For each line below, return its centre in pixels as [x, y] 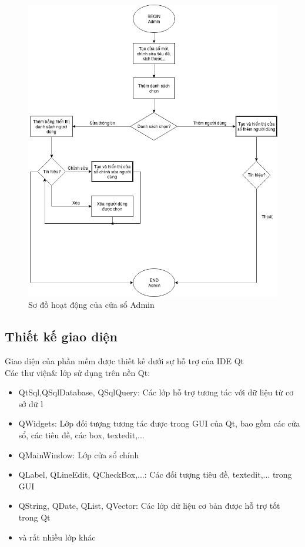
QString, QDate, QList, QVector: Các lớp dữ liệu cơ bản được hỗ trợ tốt [149, 506]
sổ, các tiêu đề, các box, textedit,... [81, 434]
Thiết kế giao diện [61, 336]
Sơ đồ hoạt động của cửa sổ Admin [91, 305]
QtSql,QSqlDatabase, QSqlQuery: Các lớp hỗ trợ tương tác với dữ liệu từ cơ [156, 392]
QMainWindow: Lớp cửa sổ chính [79, 454]
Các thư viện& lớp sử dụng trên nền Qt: [78, 372]
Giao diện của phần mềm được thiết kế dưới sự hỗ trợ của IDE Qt [124, 361]
